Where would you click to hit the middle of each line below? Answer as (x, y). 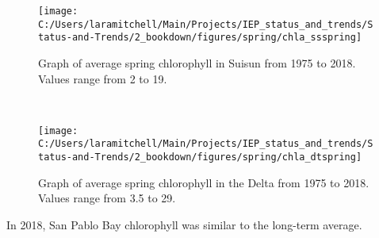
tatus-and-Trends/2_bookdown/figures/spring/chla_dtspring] (200, 157)
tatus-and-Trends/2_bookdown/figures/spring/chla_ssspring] (200, 38)
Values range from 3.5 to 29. (107, 198)
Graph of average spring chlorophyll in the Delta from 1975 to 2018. (204, 182)
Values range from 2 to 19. (103, 78)
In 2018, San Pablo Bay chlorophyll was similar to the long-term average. (184, 224)
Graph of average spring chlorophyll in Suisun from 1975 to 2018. (197, 62)
